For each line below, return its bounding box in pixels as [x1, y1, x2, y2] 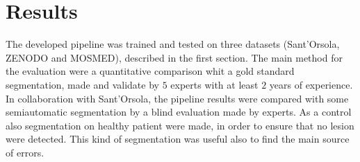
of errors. [6, 145, 44, 159]
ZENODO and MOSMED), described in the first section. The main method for [6, 50, 343, 64]
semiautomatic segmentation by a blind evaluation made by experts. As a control [6, 105, 352, 119]
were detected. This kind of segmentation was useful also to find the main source [6, 132, 350, 146]
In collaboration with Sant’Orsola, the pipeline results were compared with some [6, 91, 349, 105]
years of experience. [269, 77, 353, 91]
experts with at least [170, 77, 259, 91]
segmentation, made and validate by [6, 77, 159, 91]
